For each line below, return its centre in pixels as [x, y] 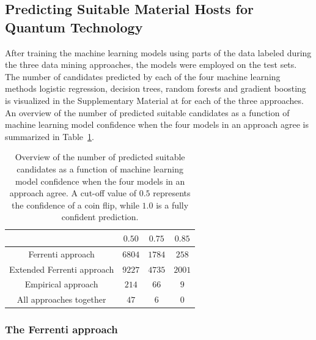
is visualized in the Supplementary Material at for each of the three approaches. [154, 100]
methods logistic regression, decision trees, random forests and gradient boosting [156, 88]
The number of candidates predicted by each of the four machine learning [143, 76]
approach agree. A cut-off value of [73, 193]
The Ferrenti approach [61, 329]
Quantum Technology [74, 27]
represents [172, 193]
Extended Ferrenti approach [62, 269]
